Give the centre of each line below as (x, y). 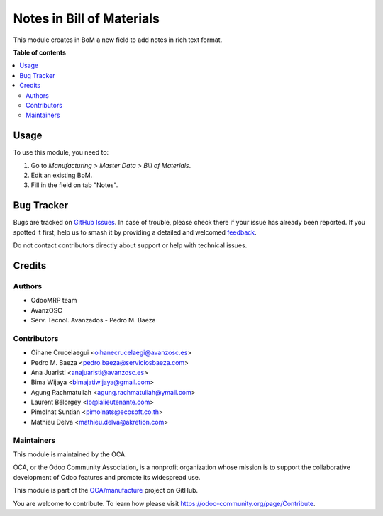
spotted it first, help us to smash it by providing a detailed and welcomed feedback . (135, 232)
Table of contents (40, 52)
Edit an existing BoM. (62, 175)
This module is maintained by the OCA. (70, 454)
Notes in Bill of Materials (86, 18)
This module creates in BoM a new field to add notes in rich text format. (118, 40)
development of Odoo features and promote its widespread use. (107, 477)
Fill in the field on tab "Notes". (74, 185)
